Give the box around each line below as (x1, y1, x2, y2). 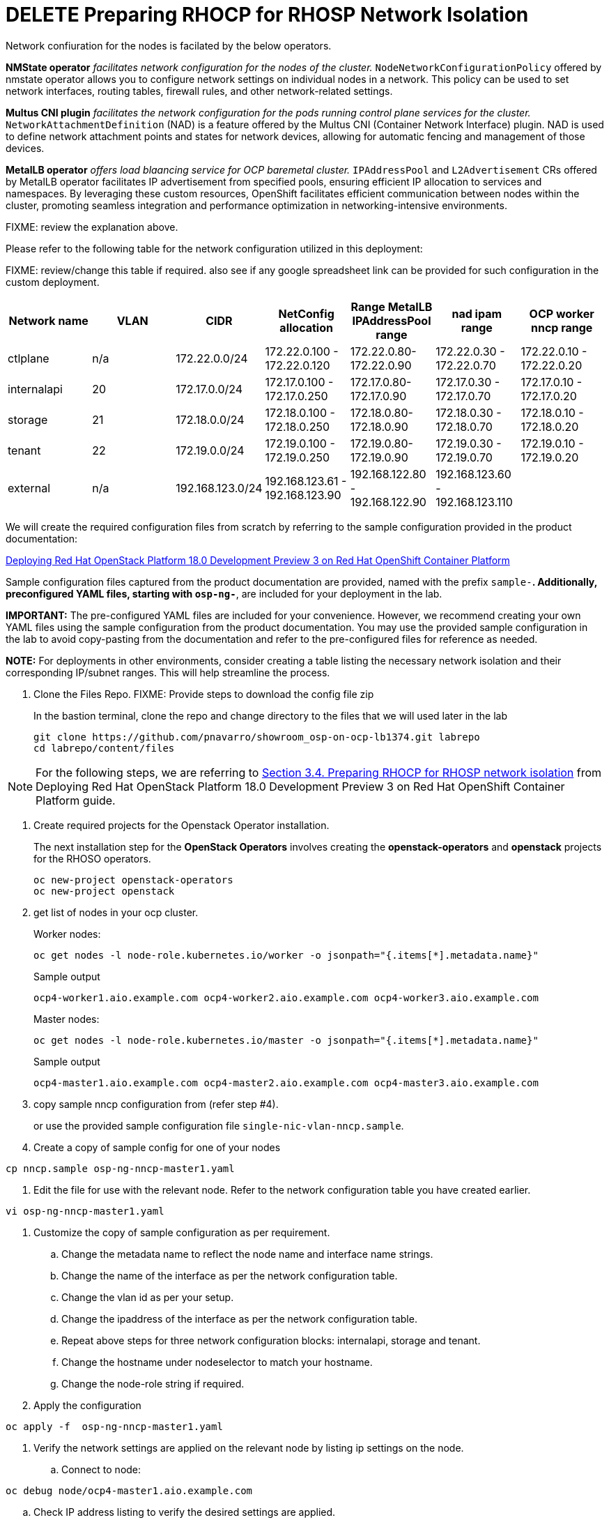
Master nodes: (33, 1012, 100, 1025)
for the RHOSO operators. (33, 852, 151, 865)
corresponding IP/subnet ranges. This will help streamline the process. (6, 666, 330, 678)
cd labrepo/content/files (33, 742, 175, 754)
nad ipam (452, 306, 502, 321)
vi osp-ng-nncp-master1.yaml (6, 1205, 164, 1217)
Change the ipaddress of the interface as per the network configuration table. (61, 1312, 417, 1325)
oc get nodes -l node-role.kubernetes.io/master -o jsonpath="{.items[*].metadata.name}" (33, 1034, 539, 1046)
